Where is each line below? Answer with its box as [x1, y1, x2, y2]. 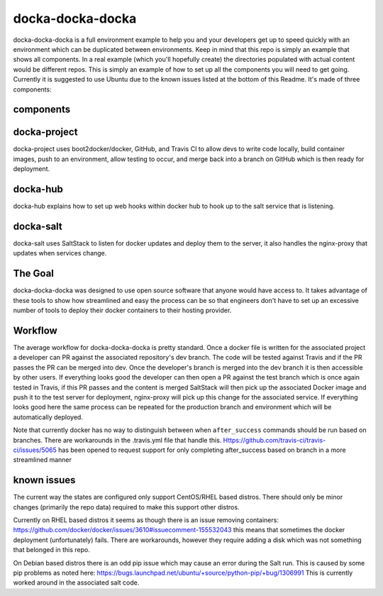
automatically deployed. [13, 412, 83, 421]
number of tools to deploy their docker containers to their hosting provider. [13, 306, 232, 315]
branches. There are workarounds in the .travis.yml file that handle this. [13, 436, 222, 444]
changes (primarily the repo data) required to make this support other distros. [13, 502, 240, 511]
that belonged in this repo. [13, 546, 90, 554]
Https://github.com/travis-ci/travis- [223, 436, 326, 444]
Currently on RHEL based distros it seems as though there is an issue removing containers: [13, 515, 279, 524]
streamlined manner [13, 456, 72, 464]
